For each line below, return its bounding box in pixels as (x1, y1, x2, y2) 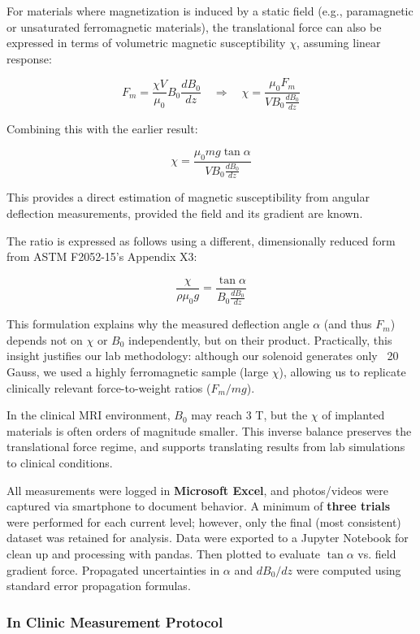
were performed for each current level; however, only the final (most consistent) (6, 513, 401, 530)
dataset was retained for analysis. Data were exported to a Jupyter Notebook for (6, 529, 409, 546)
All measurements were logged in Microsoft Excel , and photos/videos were (6, 481, 388, 498)
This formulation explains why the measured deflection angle (6, 315, 310, 332)
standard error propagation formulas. (6, 577, 191, 594)
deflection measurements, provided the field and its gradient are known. (6, 205, 363, 221)
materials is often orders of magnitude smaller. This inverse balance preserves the (6, 422, 412, 439)
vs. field (357, 545, 396, 562)
